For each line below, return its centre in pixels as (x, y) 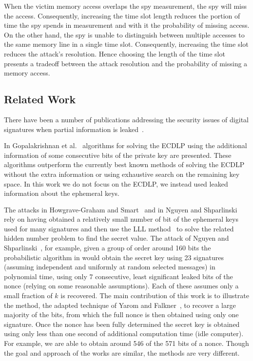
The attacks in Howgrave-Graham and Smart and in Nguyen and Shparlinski (121, 209)
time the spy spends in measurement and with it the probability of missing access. (127, 25)
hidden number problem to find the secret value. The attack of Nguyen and (117, 238)
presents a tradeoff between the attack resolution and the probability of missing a (126, 63)
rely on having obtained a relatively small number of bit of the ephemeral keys (121, 219)
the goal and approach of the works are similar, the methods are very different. (122, 352)
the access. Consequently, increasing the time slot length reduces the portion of (122, 15)
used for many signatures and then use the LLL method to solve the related (119, 228)
